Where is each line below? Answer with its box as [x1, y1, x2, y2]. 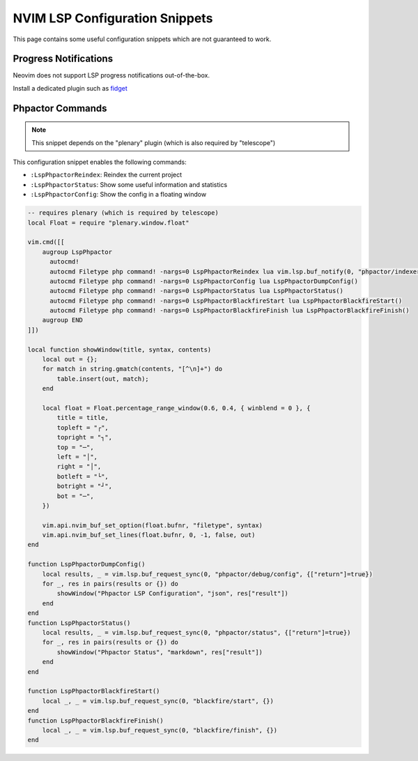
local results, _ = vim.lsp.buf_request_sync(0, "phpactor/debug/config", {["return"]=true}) [42, 570, 373, 578]
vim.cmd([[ [27, 238, 65, 246]
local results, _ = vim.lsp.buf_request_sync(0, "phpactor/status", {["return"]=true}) [42, 628, 351, 636]
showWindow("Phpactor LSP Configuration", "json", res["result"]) [56, 589, 289, 598]
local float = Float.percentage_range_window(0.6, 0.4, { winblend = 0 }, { [42, 405, 311, 412]
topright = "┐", [56, 433, 113, 442]
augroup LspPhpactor [42, 248, 113, 256]
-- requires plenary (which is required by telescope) [27, 209, 219, 217]
